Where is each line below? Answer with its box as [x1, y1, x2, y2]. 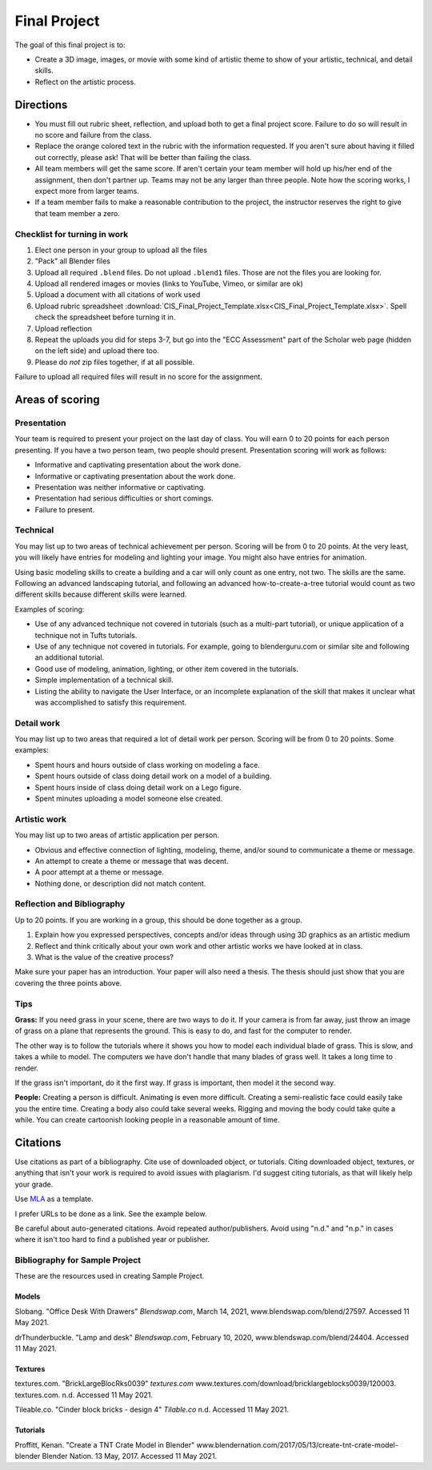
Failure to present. [34, 504, 95, 514]
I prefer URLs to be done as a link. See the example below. [14, 1209, 207, 1219]
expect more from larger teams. [34, 186, 139, 195]
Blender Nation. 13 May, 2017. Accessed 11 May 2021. [42, 1451, 218, 1460]
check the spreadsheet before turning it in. [34, 312, 176, 322]
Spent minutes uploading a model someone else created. [34, 793, 223, 803]
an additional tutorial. [34, 653, 105, 662]
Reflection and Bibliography [14, 898, 126, 910]
